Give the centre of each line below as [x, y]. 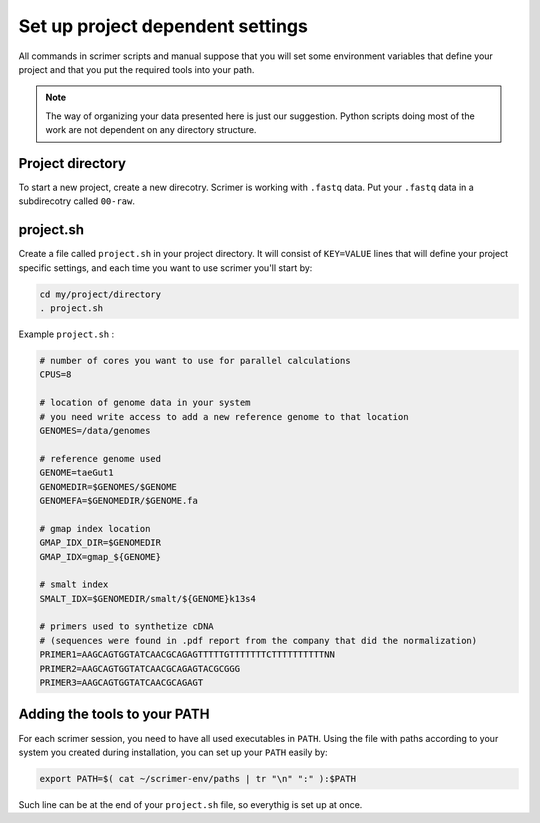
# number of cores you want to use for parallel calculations [195, 361]
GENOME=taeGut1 [76, 473]
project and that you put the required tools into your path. [136, 69]
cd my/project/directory [100, 294]
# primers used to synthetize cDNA [126, 626]
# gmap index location [95, 528]
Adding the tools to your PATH [114, 714]
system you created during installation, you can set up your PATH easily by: [173, 752]
